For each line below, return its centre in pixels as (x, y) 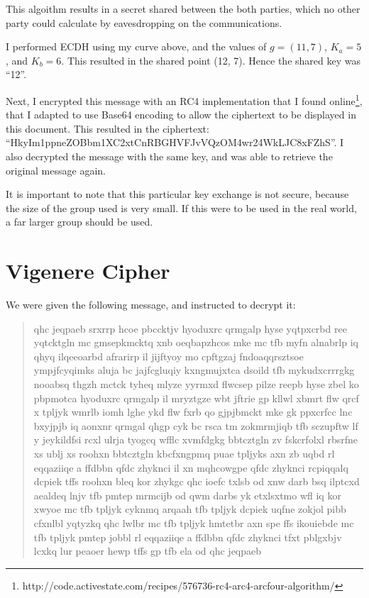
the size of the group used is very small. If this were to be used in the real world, (181, 207)
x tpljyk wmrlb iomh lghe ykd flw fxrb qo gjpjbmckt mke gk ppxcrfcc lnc (193, 412)
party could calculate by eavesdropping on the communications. (144, 22)
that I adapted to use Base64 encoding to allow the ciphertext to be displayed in (181, 115)
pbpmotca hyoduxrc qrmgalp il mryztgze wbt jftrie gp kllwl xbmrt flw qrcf (196, 398)
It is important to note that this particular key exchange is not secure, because (177, 194)
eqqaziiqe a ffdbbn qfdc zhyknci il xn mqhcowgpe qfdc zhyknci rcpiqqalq (191, 467)
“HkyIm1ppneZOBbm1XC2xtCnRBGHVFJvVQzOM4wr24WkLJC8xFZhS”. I (175, 142)
